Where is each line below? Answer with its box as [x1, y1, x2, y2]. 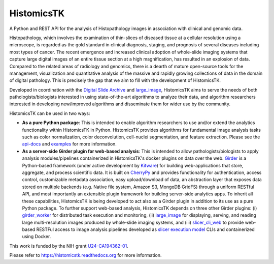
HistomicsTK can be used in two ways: [9, 110, 90, 116]
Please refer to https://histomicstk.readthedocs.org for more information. [9, 252, 162, 258]
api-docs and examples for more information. [22, 141, 117, 147]
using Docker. [22, 233, 51, 240]
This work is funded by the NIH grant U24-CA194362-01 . [9, 243, 129, 249]
